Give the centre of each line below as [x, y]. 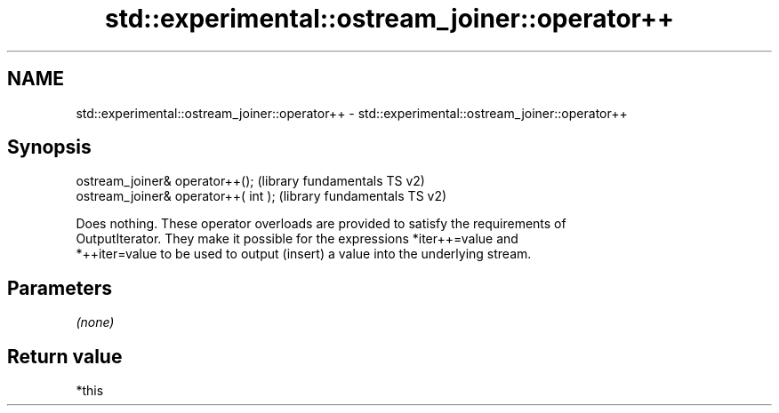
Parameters [60, 288]
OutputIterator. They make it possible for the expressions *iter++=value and [297, 239]
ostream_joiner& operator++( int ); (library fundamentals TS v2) [261, 196]
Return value [65, 356]
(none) [95, 322]
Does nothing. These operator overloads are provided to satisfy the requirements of [321, 224]
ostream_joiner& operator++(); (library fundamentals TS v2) [250, 181]
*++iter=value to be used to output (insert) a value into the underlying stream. [304, 254]
